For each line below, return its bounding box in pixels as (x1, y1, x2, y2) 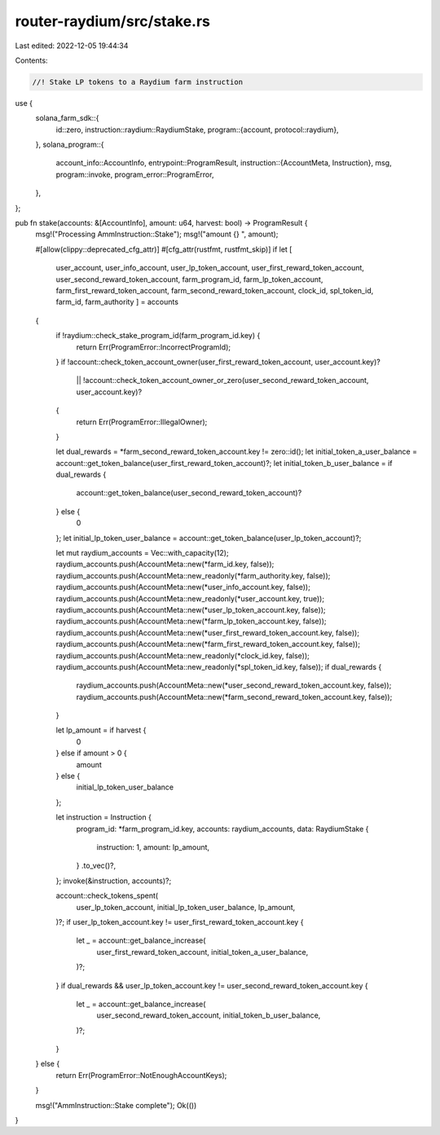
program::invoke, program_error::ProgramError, (55, 169, 214, 179)
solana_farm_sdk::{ (35, 113, 99, 123)
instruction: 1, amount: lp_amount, (96, 842, 210, 851)
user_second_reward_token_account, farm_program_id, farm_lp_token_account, (55, 274, 323, 284)
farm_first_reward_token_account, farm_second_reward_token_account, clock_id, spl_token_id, (55, 285, 374, 295)
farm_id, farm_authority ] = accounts (55, 297, 179, 307)
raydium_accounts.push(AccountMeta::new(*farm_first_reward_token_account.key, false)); (55, 640, 360, 649)
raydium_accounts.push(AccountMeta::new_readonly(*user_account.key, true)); (55, 593, 325, 603)
